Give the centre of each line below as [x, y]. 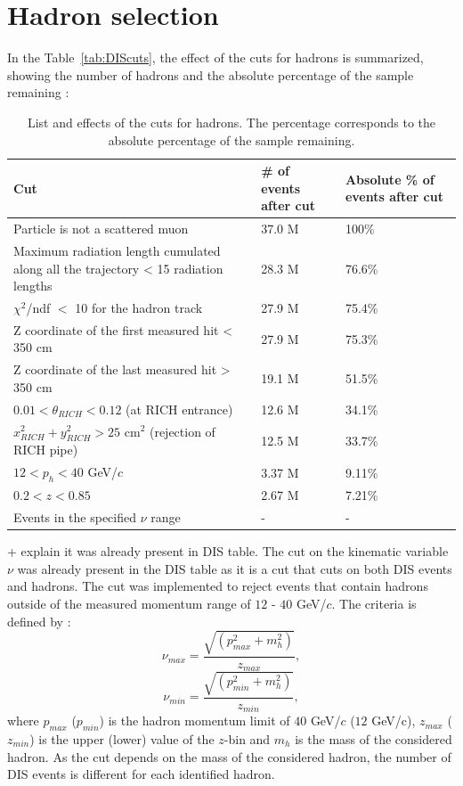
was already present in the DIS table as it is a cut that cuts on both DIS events [235, 568]
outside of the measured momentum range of [129, 603]
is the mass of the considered [374, 739]
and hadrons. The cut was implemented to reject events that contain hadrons [218, 586]
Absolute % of [390, 179]
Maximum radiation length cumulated [117, 250]
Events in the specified [75, 517]
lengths [33, 286]
